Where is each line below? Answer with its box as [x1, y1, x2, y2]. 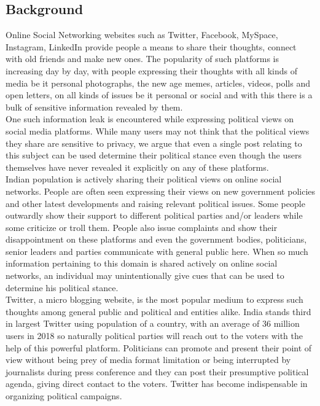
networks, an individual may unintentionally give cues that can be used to [6, 269, 284, 282]
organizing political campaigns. [6, 389, 122, 402]
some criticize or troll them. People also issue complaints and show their [6, 221, 278, 233]
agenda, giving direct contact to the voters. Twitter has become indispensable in [6, 377, 308, 390]
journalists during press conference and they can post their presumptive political [6, 365, 309, 378]
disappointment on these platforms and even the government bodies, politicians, [6, 233, 307, 246]
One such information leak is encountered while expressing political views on [6, 112, 294, 125]
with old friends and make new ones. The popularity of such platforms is [6, 52, 279, 65]
